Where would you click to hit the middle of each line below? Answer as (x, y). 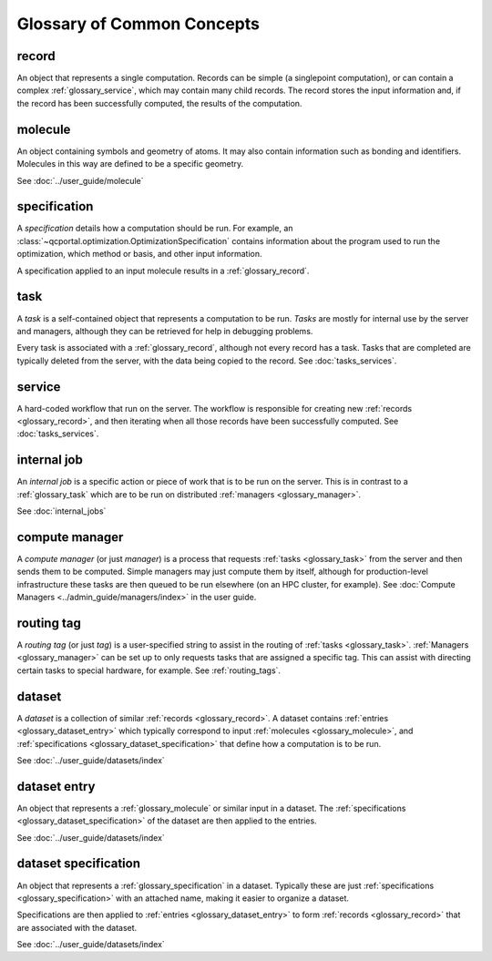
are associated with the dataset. (77, 927)
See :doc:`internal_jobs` (61, 511)
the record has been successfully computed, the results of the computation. (159, 103)
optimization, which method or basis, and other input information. (140, 254)
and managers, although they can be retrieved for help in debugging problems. (165, 331)
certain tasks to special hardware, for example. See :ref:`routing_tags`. (149, 670)
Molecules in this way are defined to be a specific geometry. (130, 164)
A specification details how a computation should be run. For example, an (155, 229)
